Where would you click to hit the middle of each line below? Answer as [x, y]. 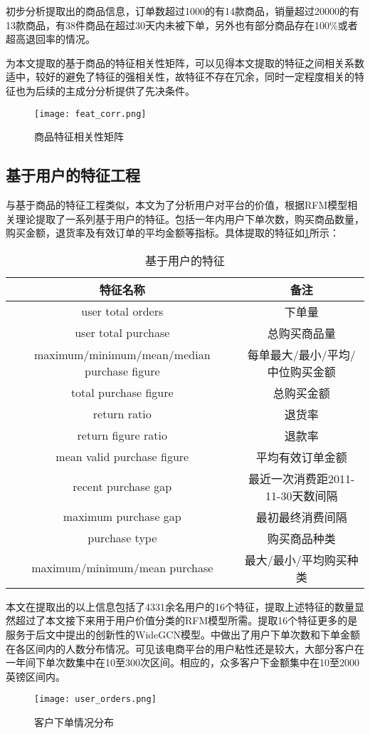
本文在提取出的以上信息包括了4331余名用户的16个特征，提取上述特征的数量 [180, 606]
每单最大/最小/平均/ [301, 354]
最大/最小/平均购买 [296, 559]
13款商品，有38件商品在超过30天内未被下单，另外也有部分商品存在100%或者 [182, 25]
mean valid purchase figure [122, 457]
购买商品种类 [301, 538]
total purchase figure [122, 393]
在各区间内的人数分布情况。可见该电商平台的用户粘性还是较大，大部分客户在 [185, 648]
